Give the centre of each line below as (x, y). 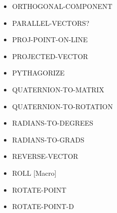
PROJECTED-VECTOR (50, 56)
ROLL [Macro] (34, 173)
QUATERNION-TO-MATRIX (58, 89)
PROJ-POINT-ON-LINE (50, 39)
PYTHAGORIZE (38, 73)
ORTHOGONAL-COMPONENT (62, 6)
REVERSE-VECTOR (45, 156)
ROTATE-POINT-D (43, 206)
